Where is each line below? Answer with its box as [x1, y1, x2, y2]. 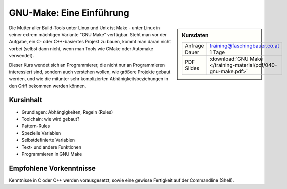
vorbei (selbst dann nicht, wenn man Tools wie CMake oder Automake [9, 45, 154, 52]
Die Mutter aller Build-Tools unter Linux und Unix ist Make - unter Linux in [9, 25, 160, 31]
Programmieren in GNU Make [21, 151, 82, 157]
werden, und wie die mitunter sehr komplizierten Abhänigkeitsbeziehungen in [9, 76, 168, 82]
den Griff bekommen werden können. [9, 83, 86, 89]
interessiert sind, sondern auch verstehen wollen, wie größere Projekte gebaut [9, 69, 171, 75]
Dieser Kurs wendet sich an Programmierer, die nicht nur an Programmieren [9, 62, 165, 68]
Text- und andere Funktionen [21, 144, 82, 150]
